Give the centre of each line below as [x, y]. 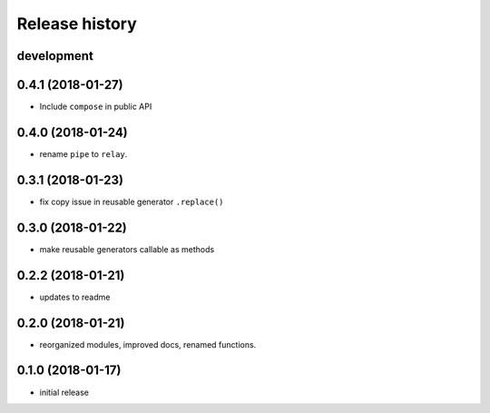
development [55, 56]
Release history [77, 24]
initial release [64, 392]
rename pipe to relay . [83, 153]
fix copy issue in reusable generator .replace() [132, 202]
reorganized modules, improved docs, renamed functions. [148, 344]
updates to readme [75, 297]
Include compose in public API [96, 107]
